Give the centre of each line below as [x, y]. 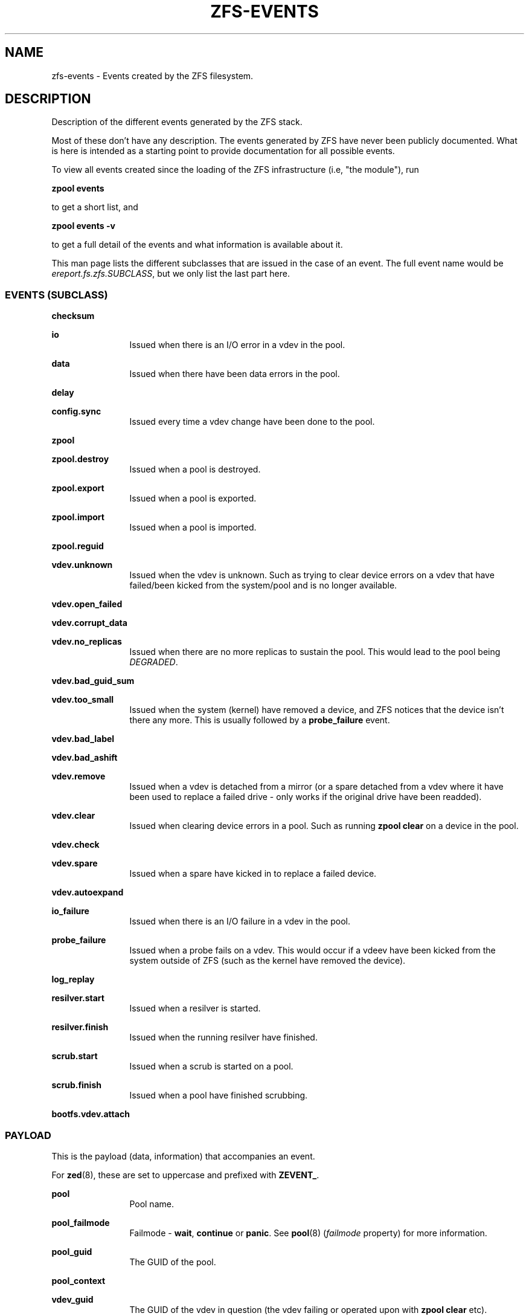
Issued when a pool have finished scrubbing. [219, 1095]
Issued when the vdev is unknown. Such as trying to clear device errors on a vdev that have [312, 575]
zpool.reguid [78, 546]
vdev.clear [73, 816]
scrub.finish [76, 1085]
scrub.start [75, 1056]
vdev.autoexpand [88, 892]
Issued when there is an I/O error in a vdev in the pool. [237, 345]
